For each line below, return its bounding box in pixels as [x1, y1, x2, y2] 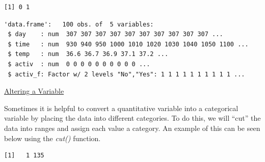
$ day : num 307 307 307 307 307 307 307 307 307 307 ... [8, 31, 223, 38]
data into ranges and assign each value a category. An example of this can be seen [4, 122, 260, 133]
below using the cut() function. [4, 132, 101, 143]
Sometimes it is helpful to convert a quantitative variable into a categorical [4, 102, 238, 113]
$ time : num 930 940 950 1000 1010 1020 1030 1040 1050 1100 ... [8, 40, 249, 48]
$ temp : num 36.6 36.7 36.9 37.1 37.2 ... [8, 50, 169, 58]
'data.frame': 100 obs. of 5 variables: [4, 20, 154, 28]
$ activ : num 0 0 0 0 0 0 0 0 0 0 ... [8, 60, 150, 68]
